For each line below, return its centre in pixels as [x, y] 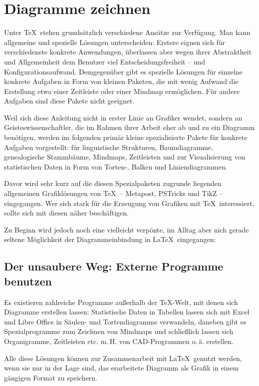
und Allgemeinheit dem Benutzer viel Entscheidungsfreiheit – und [105, 61]
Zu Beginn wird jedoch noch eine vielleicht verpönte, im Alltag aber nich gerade [127, 229]
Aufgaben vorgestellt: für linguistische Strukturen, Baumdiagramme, [109, 147]
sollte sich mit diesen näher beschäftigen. [66, 213]
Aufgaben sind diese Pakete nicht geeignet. [69, 101]
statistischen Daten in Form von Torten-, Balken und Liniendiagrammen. [116, 166]
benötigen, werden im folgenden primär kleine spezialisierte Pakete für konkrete [126, 137]
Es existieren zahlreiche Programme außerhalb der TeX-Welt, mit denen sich [121, 302]
